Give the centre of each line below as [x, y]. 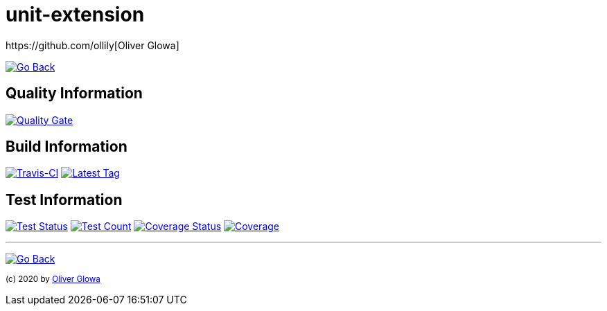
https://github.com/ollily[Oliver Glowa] [93, 45]
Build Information [67, 147]
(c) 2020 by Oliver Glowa [53, 279]
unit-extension [75, 15]
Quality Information [74, 94]
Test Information [64, 199]
